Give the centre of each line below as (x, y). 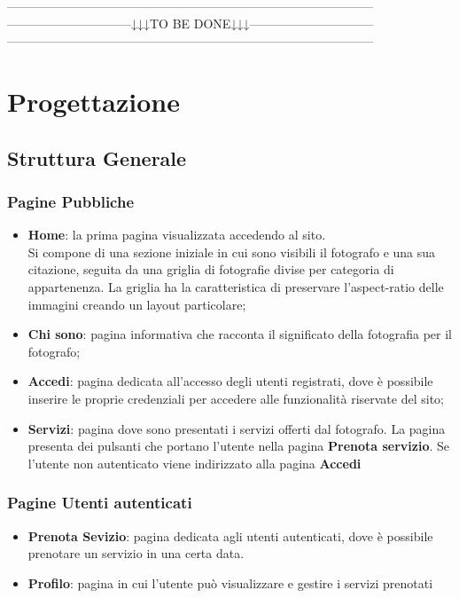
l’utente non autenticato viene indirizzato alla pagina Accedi (194, 463)
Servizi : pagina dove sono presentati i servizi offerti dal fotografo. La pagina (237, 428)
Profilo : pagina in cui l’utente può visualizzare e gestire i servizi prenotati (230, 582)
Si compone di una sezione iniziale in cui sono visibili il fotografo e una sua (232, 252)
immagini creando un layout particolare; (137, 304)
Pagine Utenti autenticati (100, 503)
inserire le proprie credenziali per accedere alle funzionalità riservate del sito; (236, 398)
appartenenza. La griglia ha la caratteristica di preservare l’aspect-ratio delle (236, 286)
